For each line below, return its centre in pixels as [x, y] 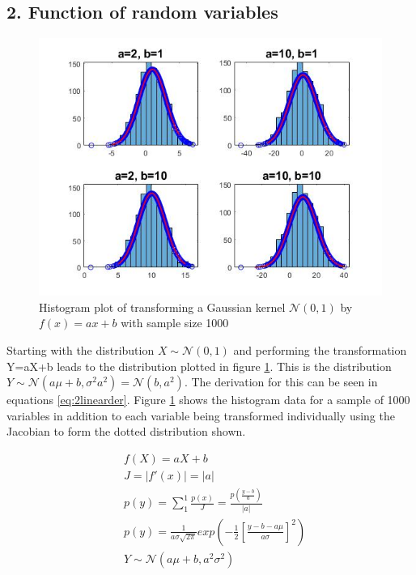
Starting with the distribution [81, 349]
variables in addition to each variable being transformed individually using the [201, 415]
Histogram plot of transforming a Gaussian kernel [162, 307]
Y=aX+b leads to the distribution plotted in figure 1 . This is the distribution [199, 366]
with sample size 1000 [175, 323]
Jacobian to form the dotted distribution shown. [126, 431]
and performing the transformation [320, 349]
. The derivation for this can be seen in [281, 382]
